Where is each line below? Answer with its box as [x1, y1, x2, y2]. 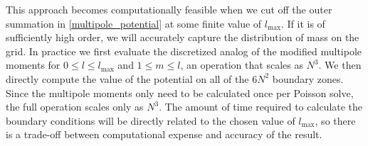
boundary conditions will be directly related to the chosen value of [6, 113, 295, 128]
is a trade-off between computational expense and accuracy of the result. [6, 127, 322, 142]
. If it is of [280, 16, 325, 30]
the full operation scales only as [6, 99, 144, 114]
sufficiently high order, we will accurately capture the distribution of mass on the [6, 30, 359, 45]
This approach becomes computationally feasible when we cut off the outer [6, 2, 332, 16]
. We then [318, 57, 362, 72]
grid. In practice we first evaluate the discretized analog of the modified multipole [6, 43, 362, 58]
